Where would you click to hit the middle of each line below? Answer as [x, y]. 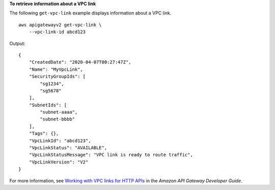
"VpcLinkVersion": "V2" [59, 162]
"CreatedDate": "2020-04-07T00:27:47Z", [80, 62]
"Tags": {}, [44, 133]
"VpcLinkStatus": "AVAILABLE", [68, 148]
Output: [17, 43]
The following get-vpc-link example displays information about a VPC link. [90, 13]
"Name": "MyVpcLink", [56, 69]
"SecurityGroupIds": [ [57, 77]
